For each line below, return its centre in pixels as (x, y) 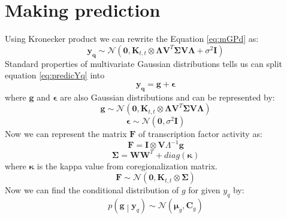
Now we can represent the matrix (66, 134)
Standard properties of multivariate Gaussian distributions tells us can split (143, 63)
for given (204, 190)
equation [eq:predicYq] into (55, 75)
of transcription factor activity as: (200, 134)
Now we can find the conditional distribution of (92, 190)
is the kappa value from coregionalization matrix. (127, 165)
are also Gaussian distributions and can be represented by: (167, 97)
